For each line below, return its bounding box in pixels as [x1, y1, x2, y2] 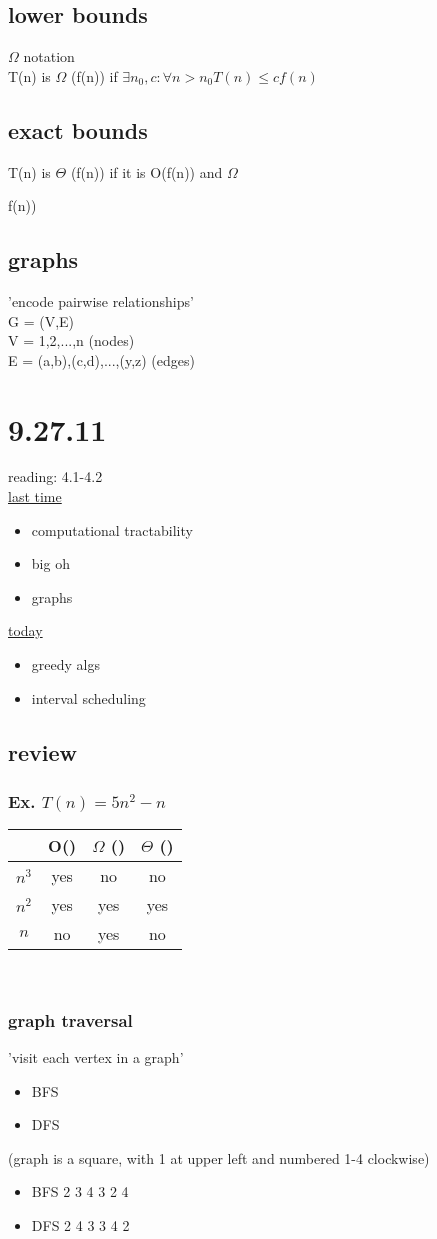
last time [8, 486, 62, 507]
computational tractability [31, 519, 193, 540]
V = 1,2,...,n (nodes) [8, 330, 135, 351]
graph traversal [8, 1007, 133, 1032]
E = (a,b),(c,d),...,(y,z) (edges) [8, 349, 195, 370]
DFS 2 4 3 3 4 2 [31, 1215, 130, 1236]
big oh [31, 553, 70, 574]
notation [23, 46, 75, 67]
